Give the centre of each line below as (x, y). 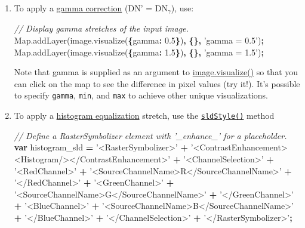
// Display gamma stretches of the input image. (101, 28)
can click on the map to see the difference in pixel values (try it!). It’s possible (157, 83)
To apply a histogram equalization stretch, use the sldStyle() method (144, 115)
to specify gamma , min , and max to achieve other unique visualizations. (141, 95)
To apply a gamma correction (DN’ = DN (91, 8)
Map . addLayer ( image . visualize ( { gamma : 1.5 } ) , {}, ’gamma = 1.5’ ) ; (139, 52)
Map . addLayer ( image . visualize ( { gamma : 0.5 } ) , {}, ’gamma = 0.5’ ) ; (139, 40)
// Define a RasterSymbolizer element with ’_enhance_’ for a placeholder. (150, 135)
